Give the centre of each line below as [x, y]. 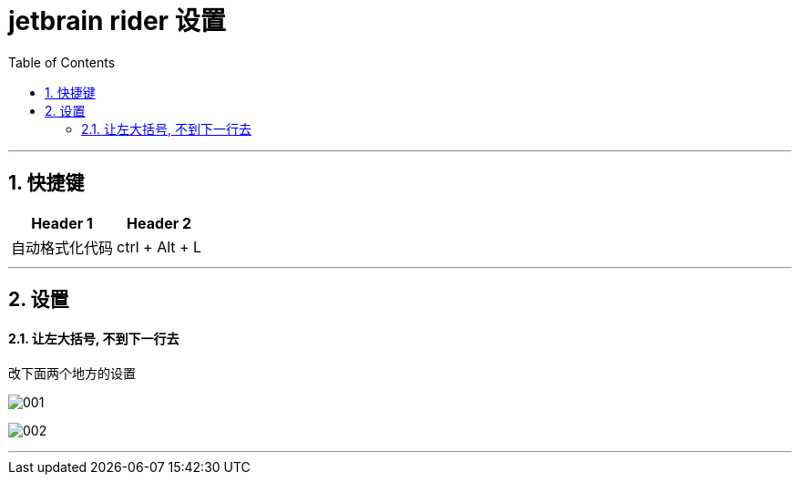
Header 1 [62, 223]
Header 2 [159, 223]
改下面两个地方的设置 [72, 374]
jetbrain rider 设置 [117, 21]
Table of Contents [62, 62]
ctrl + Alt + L [159, 246]
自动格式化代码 [62, 247]
